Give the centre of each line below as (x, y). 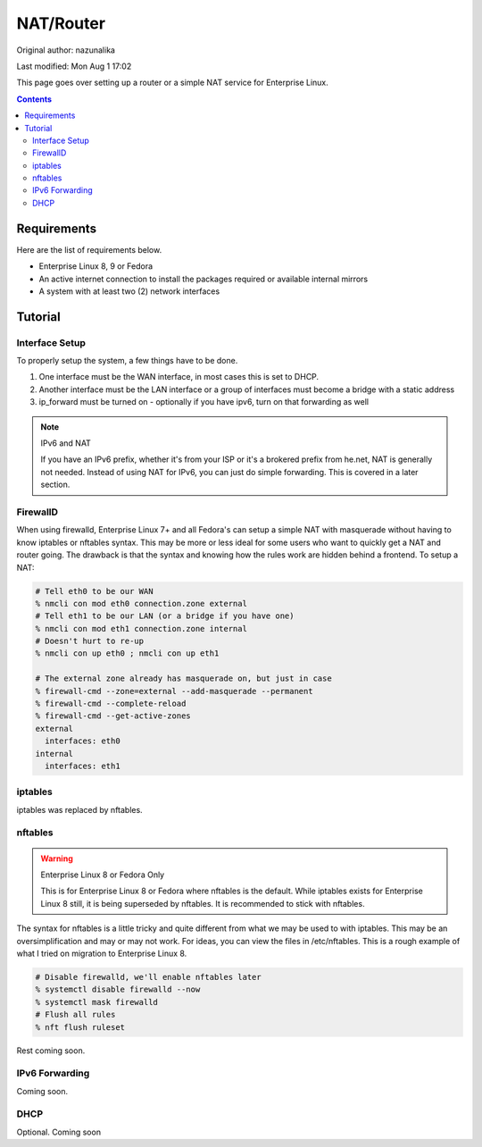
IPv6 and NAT (66, 443)
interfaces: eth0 (83, 741)
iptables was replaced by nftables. (79, 809)
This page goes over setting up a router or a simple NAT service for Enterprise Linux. (173, 83)
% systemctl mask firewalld (96, 1002)
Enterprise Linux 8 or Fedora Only (103, 875)
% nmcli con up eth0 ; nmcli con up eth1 (127, 653)
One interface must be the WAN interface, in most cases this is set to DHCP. (179, 377)
